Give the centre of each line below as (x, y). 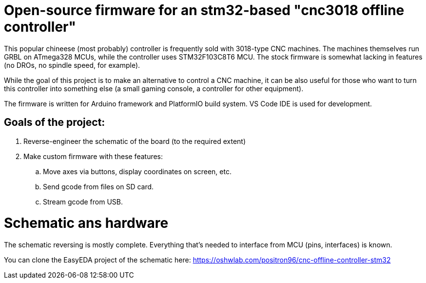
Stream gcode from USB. (83, 202)
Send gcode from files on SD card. (98, 186)
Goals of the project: (55, 122)
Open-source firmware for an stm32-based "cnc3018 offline (204, 10)
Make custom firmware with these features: (93, 156)
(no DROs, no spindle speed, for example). (72, 65)
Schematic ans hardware (86, 223)
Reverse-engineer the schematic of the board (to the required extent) (135, 141)
